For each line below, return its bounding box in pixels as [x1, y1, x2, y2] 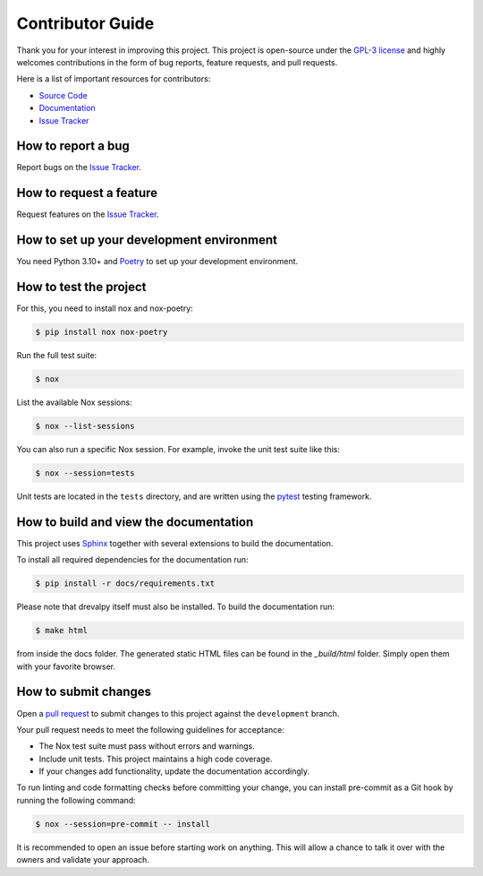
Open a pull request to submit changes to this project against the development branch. [16, 708, 340, 718]
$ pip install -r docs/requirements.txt [35, 579, 215, 588]
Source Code [38, 90, 89, 100]
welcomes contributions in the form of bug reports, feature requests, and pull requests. [16, 56, 338, 67]
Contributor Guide [16, 13, 155, 33]
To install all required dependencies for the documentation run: [16, 554, 250, 565]
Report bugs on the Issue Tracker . [16, 162, 142, 173]
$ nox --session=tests [35, 468, 135, 478]
